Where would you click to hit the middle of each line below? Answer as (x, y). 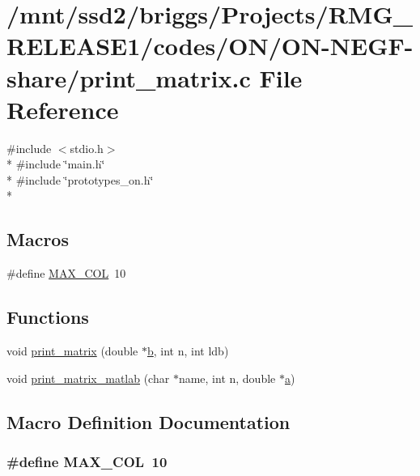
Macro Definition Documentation (148, 421)
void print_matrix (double (72, 351)
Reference (63, 109)
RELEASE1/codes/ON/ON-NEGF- (210, 46)
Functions (48, 317)
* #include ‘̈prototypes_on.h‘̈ (80, 179)
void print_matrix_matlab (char (88, 378)
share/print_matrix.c (129, 77)
